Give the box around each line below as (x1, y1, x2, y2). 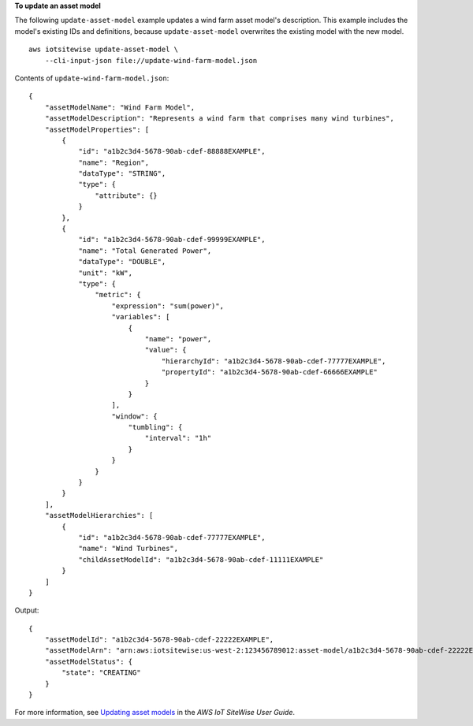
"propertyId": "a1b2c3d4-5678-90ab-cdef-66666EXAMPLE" (161, 367, 378, 377)
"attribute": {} (95, 191, 158, 200)
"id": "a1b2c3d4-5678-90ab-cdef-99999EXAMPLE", (78, 235, 266, 244)
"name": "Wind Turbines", (78, 544, 179, 553)
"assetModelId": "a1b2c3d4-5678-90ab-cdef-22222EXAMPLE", (44, 635, 274, 644)
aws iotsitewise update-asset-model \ (28, 45, 179, 54)
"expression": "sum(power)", (111, 301, 225, 311)
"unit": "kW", (78, 268, 133, 277)
